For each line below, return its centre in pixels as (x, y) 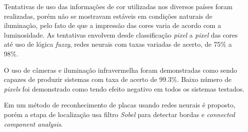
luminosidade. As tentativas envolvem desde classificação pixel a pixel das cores (121, 34)
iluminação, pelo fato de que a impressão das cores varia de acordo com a (113, 25)
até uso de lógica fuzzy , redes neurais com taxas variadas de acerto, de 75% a (118, 44)
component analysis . (33, 124)
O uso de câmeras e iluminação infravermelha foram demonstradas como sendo (121, 70)
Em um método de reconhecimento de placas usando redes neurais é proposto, (120, 105)
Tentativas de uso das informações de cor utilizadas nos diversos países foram (118, 6)
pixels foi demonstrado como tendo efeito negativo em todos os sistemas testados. (124, 88)
